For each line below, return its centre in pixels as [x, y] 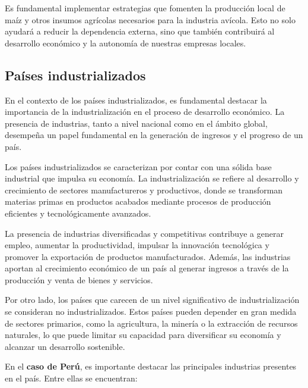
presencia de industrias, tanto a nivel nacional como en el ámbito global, [136, 123]
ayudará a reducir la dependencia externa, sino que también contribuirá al [140, 31]
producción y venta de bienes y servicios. [79, 279]
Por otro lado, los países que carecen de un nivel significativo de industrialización [152, 300]
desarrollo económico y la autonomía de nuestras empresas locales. [126, 43]
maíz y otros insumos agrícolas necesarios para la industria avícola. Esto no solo [150, 19]
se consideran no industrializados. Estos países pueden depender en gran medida [151, 312]
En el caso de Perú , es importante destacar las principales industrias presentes [151, 366]
